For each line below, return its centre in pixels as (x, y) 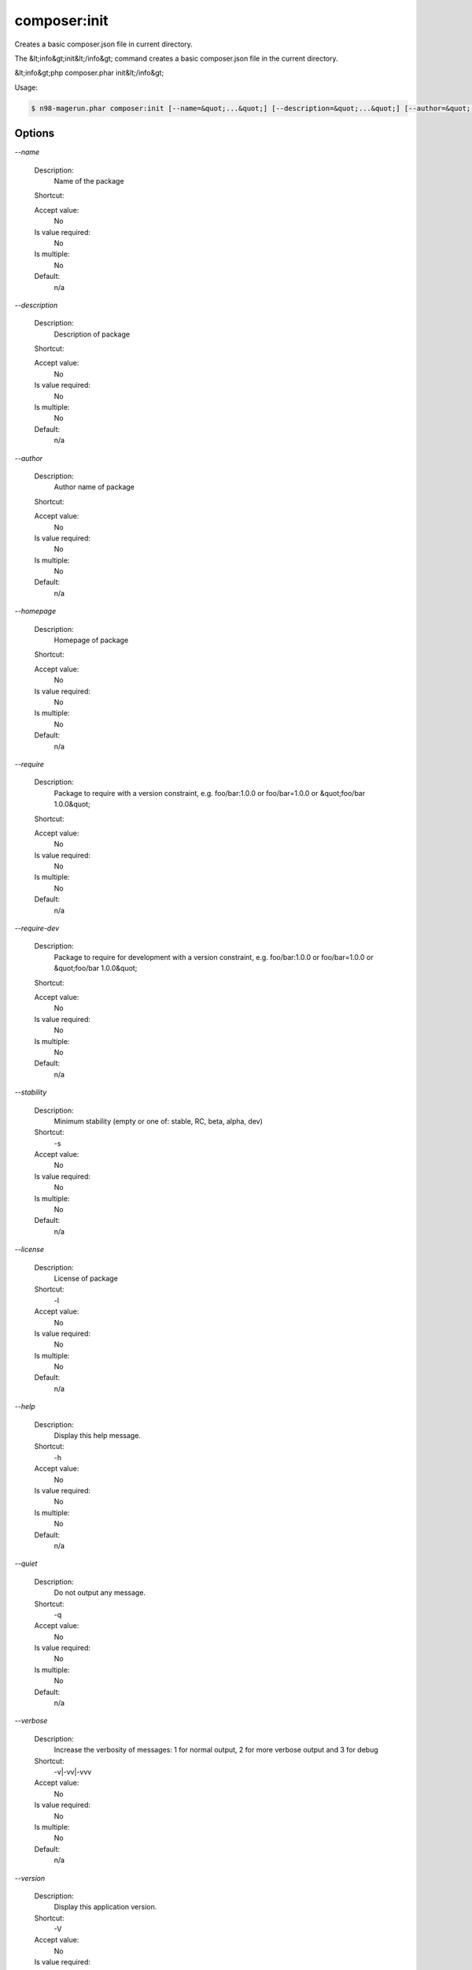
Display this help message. (98, 1436)
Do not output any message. (100, 1593)
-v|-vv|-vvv (73, 1771)
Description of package (92, 334)
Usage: (26, 87)
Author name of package (94, 487)
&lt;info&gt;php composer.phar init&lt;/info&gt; (89, 73)
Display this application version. (105, 1907)
